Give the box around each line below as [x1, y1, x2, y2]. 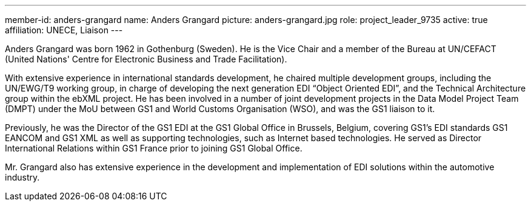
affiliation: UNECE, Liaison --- [5, 25, 123, 35]
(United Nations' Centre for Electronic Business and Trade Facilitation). [5, 54, 287, 64]
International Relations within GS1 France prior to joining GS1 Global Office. [5, 143, 302, 153]
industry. [5, 172, 40, 182]
